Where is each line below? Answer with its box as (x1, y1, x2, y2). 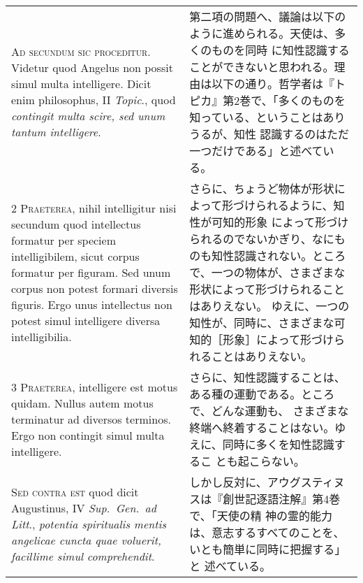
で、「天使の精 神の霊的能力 (189, 508, 333, 524)
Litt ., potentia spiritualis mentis (11, 515, 167, 532)
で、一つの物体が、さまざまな (189, 264, 346, 280)
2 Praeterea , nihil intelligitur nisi (11, 199, 177, 216)
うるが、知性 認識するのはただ (189, 126, 350, 142)
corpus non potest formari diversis (11, 280, 178, 296)
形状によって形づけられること (189, 281, 346, 297)
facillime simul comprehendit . (11, 547, 155, 564)
